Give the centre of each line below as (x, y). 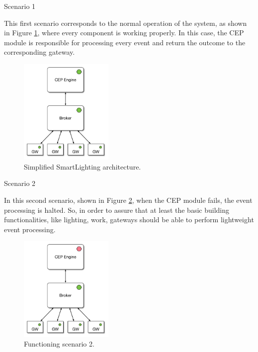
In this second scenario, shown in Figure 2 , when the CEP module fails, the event (128, 200)
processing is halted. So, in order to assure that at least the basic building (117, 210)
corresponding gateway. (40, 52)
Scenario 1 (20, 6)
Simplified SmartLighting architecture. (83, 166)
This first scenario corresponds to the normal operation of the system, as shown (126, 23)
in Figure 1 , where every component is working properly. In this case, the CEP (124, 33)
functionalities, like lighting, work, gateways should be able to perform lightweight (129, 220)
